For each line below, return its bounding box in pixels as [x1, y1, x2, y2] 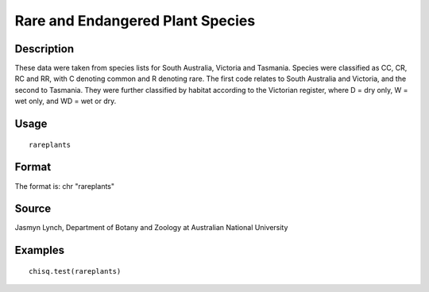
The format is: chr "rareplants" [14, 181, 115, 190]
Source [14, 202, 52, 216]
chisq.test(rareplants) [29, 267, 122, 275]
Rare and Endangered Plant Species [14, 12, 256, 29]
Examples [14, 244, 65, 257]
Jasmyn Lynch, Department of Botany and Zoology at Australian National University [14, 223, 288, 232]
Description [14, 42, 75, 56]
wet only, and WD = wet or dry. [14, 96, 117, 106]
